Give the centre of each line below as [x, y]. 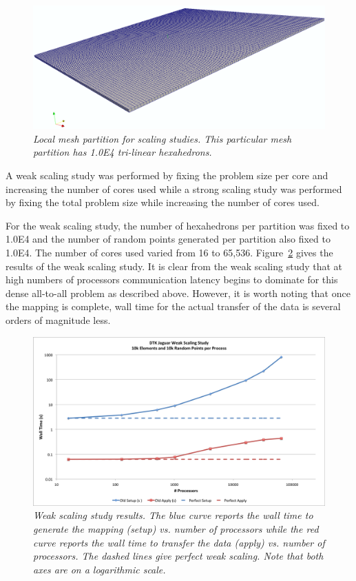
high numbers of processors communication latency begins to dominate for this [172, 279]
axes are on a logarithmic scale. [100, 569]
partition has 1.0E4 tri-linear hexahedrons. [123, 152]
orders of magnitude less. [58, 320]
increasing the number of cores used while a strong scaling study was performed [174, 188]
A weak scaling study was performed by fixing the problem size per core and [167, 175]
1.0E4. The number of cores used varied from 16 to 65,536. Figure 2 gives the [169, 253]
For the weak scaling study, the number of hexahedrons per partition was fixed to [178, 225]
